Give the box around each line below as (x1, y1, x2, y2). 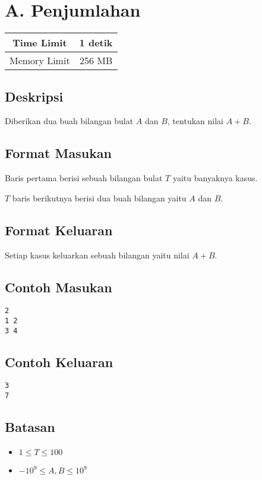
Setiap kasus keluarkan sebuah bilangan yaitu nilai (5, 248, 190, 261)
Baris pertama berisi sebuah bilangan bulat (5, 172, 163, 184)
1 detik (79, 36, 113, 50)
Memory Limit (10, 53, 70, 68)
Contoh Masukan (5, 277, 112, 296)
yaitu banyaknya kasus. (172, 172, 258, 184)
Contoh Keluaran (5, 352, 113, 371)
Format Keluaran (5, 220, 113, 239)
